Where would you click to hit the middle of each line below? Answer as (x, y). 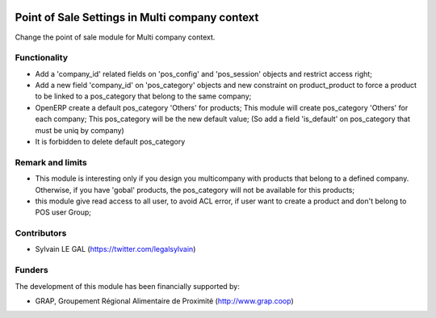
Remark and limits (51, 162)
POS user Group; (63, 212)
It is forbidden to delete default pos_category (110, 142)
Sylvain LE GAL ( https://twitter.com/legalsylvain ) (115, 249)
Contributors (41, 233)
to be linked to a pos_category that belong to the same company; (143, 96)
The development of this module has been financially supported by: (127, 286)
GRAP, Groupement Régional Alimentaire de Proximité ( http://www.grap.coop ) (164, 301)
